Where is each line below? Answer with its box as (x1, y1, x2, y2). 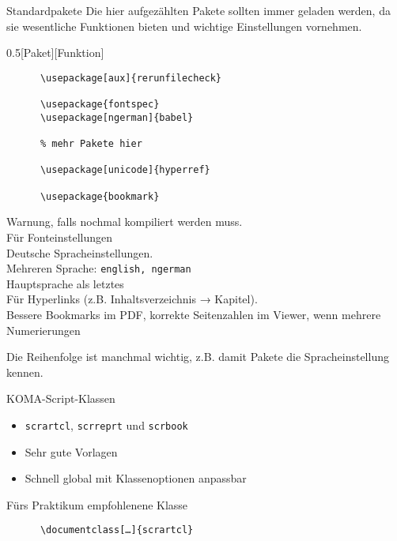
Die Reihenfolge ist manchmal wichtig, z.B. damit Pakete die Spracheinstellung (6, 348, 389, 365)
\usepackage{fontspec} (40, 99, 160, 111)
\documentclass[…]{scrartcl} (40, 524, 194, 536)
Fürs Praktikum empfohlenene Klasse (6, 496, 188, 513)
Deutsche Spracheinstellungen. (6, 244, 153, 261)
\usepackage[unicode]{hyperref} (40, 164, 210, 176)
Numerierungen (6, 321, 81, 338)
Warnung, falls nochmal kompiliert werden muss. (6, 213, 243, 230)
